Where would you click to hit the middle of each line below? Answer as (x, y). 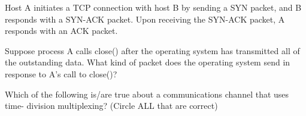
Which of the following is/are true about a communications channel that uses (147, 94)
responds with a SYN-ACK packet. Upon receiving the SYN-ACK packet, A (145, 19)
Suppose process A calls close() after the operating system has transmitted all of (152, 50)
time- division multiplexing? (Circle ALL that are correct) (111, 106)
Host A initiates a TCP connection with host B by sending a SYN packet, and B (153, 7)
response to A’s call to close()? (61, 73)
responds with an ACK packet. (61, 31)
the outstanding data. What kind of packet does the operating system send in (148, 62)
